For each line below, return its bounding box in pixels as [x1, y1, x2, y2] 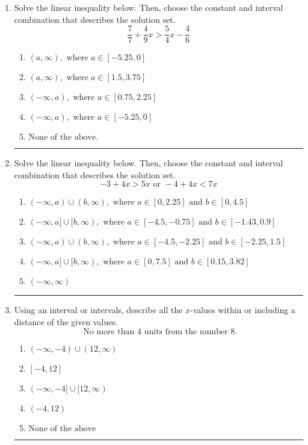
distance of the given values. [14, 316, 118, 328]
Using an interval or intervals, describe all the [14, 303, 183, 316]
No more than [83, 327, 135, 336]
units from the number [144, 327, 228, 336]
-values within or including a [190, 303, 295, 316]
